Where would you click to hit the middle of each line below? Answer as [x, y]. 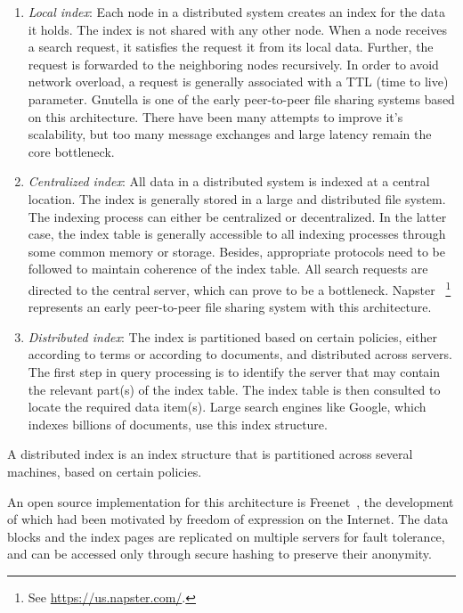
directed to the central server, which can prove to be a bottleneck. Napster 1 [240, 288]
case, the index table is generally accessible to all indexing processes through [237, 234]
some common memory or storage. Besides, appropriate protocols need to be [236, 251]
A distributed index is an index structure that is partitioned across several [210, 454]
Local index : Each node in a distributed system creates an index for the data [237, 12]
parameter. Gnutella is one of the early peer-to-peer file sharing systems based [241, 98]
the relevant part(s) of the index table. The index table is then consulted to [234, 389]
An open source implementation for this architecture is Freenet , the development [231, 501]
